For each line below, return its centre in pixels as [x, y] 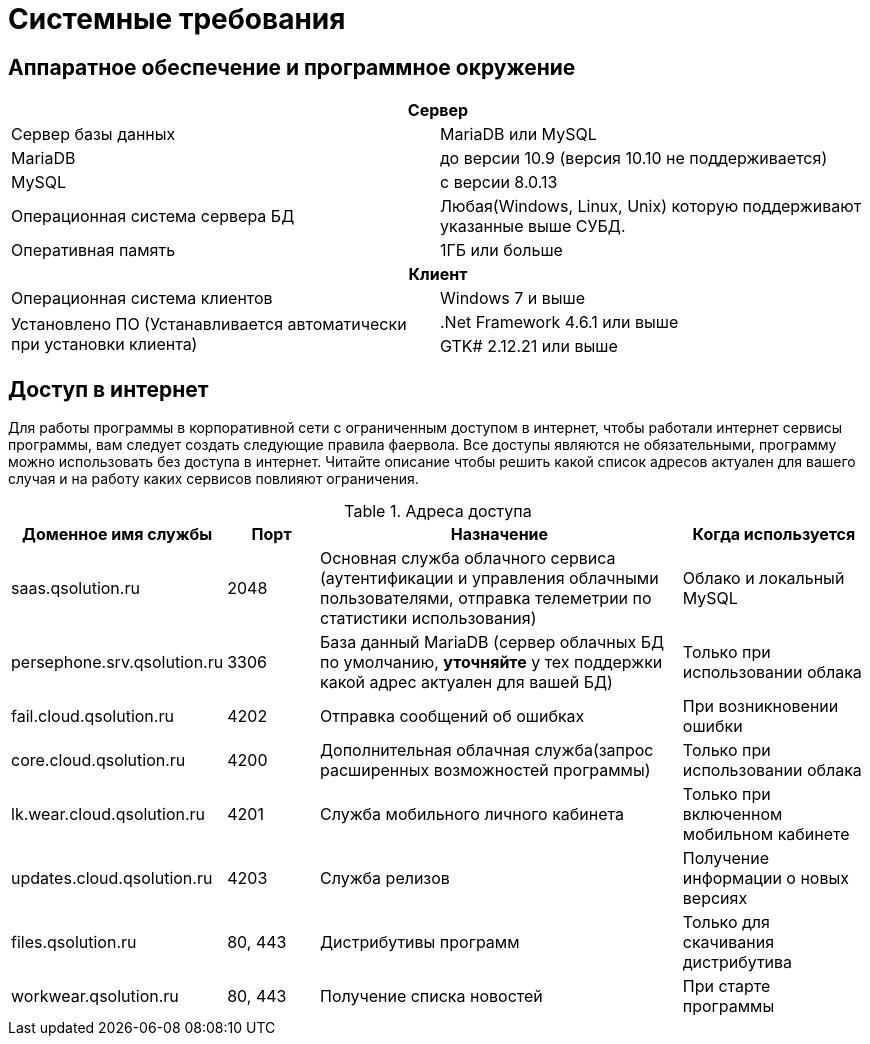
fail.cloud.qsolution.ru [92, 716]
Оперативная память [93, 250]
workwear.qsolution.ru [95, 996]
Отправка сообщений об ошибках [452, 716]
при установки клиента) [104, 344]
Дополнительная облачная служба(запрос [486, 750]
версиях [715, 898]
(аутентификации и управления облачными [489, 578]
